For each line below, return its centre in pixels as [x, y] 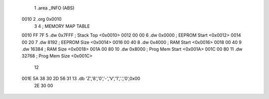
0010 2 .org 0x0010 [42, 19]
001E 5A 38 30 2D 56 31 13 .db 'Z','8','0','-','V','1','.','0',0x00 [81, 79]
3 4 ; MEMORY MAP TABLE [62, 26]
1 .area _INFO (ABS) [54, 8]
